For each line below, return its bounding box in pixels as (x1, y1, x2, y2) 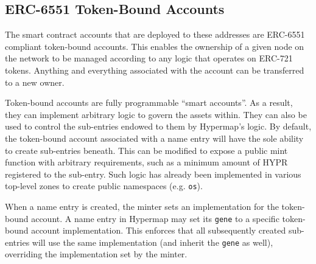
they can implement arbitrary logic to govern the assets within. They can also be (5, 108, 307, 120)
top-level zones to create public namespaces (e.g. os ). (5, 179, 203, 192)
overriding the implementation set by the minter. (5, 248, 188, 260)
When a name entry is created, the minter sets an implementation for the (5, 200, 279, 212)
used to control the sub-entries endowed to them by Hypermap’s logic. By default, (5, 120, 312, 133)
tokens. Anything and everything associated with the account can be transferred (5, 63, 304, 76)
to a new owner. (5, 75, 65, 88)
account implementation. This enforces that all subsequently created (31, 224, 286, 237)
